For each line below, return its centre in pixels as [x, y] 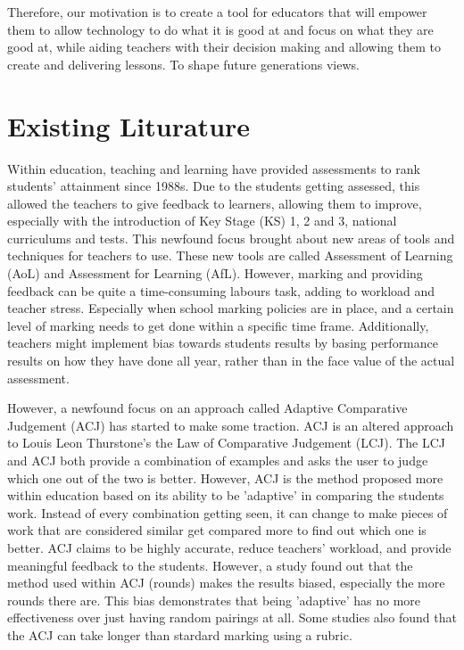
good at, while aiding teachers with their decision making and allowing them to [224, 47]
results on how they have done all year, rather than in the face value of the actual [231, 361]
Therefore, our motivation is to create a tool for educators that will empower [217, 12]
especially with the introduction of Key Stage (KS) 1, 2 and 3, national [202, 221]
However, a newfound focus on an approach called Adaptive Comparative [207, 408]
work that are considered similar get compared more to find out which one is [217, 530]
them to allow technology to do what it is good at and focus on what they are [220, 29]
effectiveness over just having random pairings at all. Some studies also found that [232, 617]
